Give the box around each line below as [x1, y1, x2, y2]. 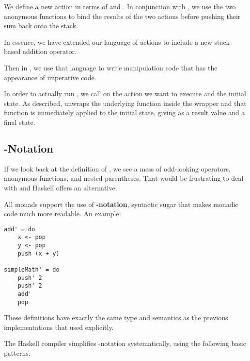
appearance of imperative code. [4, 72, 96, 82]
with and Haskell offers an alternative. [4, 182, 117, 192]
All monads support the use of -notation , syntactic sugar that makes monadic [4, 199, 238, 209]
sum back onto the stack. [4, 20, 78, 31]
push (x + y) [17, 250, 60, 257]
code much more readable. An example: [4, 208, 121, 219]
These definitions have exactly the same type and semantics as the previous [4, 312, 228, 323]
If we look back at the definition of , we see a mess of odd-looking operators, [4, 163, 231, 173]
